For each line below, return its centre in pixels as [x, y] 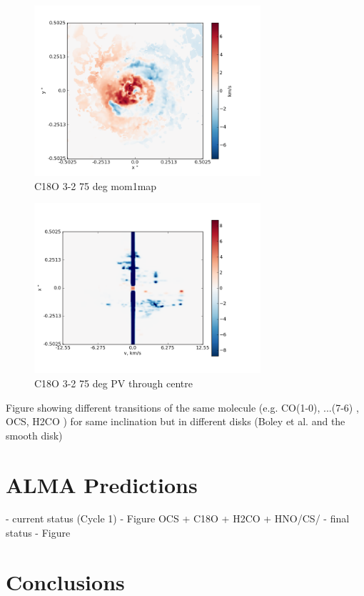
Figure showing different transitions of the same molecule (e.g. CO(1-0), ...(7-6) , [182, 407]
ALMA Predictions [102, 484]
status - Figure [38, 533]
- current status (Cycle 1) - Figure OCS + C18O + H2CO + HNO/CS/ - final [178, 518]
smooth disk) [34, 435]
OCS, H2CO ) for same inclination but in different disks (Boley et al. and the [176, 421]
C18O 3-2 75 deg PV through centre [113, 383]
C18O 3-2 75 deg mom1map [96, 185]
